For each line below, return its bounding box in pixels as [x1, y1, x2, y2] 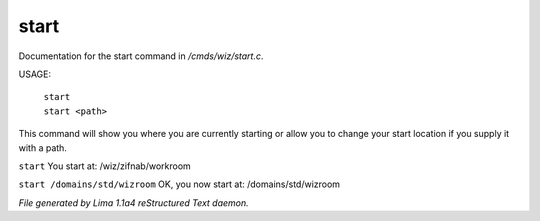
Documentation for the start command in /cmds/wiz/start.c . [18, 50, 264, 62]
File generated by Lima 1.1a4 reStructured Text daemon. [18, 196, 249, 209]
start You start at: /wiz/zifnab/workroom [18, 160, 192, 172]
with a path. [18, 141, 67, 154]
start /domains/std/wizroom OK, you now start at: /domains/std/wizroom [18, 178, 340, 190]
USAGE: [18, 68, 52, 80]
